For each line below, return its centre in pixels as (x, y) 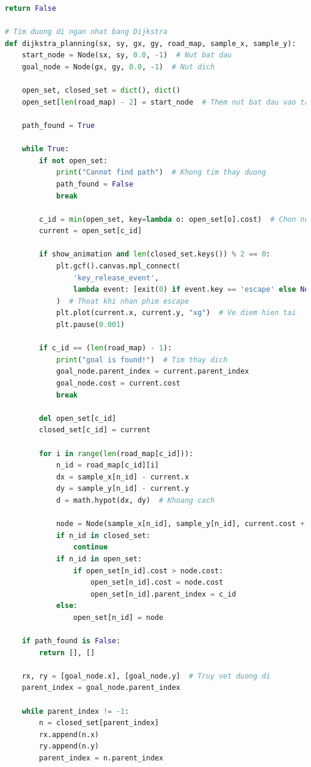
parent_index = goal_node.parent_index (101, 688)
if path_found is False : (71, 641)
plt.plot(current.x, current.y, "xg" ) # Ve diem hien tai (176, 313)
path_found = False (94, 184)
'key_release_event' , (116, 278)
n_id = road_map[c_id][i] (107, 465)
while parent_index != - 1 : (75, 711)
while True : (45, 149)
